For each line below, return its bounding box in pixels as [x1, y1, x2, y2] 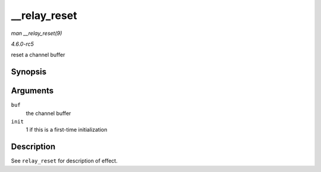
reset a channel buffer [11, 51, 65, 59]
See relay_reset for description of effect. [11, 157, 118, 164]
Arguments [11, 86, 54, 96]
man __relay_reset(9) [11, 30, 62, 37]
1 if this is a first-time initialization [26, 126, 108, 133]
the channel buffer [26, 110, 71, 117]
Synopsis [11, 67, 47, 77]
